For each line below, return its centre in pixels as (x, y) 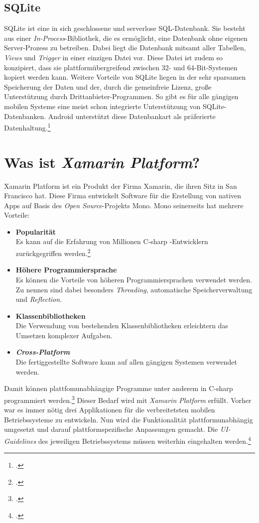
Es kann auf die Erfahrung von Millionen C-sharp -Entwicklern (112, 241)
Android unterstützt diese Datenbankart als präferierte (132, 116)
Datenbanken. (25, 116)
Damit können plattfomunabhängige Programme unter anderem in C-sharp (119, 388)
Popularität (36, 231)
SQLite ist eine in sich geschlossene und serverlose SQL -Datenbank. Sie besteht (125, 28)
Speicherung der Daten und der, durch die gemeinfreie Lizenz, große (108, 86)
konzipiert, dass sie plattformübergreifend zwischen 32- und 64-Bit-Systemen (121, 67)
